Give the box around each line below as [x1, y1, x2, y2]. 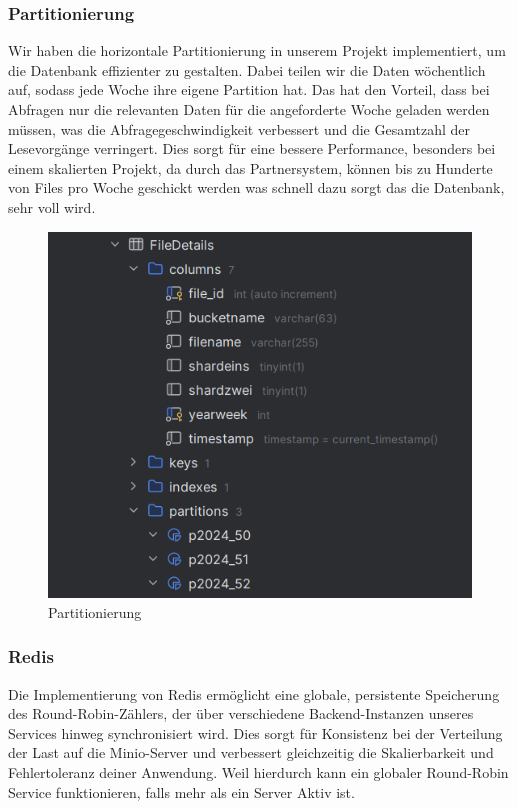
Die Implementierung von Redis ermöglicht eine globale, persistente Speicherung [8, 683, 500, 704]
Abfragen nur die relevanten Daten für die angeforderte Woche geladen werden [8, 99, 490, 119]
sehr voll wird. [8, 196, 96, 217]
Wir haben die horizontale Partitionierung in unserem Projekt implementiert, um [8, 40, 506, 61]
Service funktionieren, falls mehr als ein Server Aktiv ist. [8, 781, 355, 802]
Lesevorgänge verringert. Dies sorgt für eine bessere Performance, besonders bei [8, 138, 496, 159]
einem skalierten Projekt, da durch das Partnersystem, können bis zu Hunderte [8, 157, 493, 178]
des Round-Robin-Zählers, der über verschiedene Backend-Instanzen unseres [8, 703, 474, 724]
